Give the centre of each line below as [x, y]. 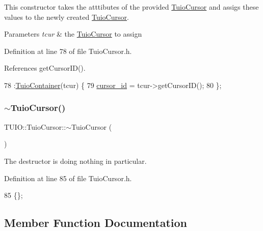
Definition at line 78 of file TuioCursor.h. [68, 51]
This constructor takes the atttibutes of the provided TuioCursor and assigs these [131, 7]
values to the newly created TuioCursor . [67, 17]
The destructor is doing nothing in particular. [75, 161]
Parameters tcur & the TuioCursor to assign [73, 34]
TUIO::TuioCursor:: [35, 126]
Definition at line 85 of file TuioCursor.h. [68, 178]
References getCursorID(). [45, 68]
